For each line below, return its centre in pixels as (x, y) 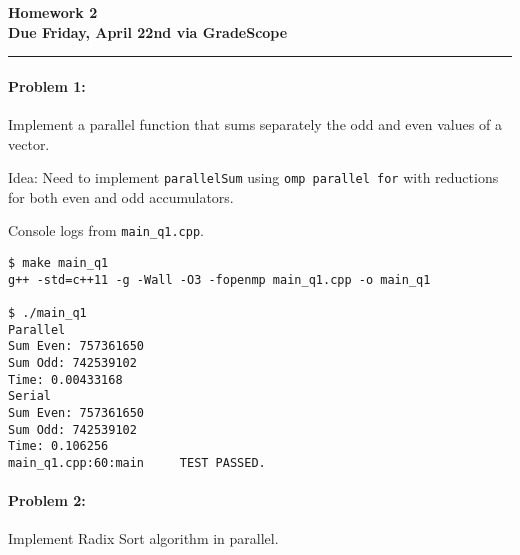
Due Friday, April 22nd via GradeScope (148, 31)
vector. (29, 143)
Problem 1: (47, 85)
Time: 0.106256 (58, 446)
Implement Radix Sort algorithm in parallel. (143, 538)
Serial (29, 396)
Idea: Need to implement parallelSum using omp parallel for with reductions (253, 177)
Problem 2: (47, 500)
